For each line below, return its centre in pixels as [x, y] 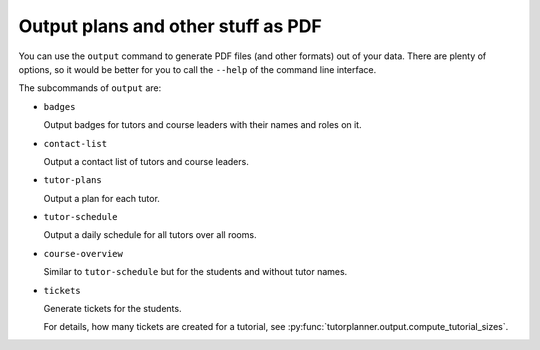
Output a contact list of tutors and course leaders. [146, 161]
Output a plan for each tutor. [101, 198]
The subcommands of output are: [90, 88]
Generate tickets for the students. [112, 309]
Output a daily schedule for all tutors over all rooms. [150, 235]
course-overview [83, 253]
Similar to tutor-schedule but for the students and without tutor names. [195, 272]
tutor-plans [72, 180]
